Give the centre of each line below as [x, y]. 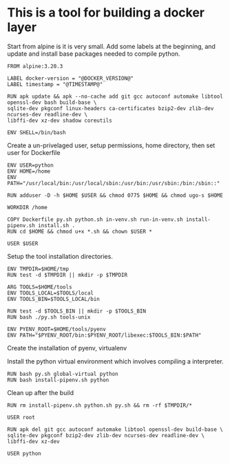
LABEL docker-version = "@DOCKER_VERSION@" [71, 78]
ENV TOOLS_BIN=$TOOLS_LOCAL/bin [53, 299]
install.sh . [56, 225]
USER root [21, 417]
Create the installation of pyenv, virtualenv [67, 348]
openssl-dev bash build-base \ [52, 102]
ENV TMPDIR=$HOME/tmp [38, 269]
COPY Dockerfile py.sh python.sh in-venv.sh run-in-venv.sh [95, 219]
